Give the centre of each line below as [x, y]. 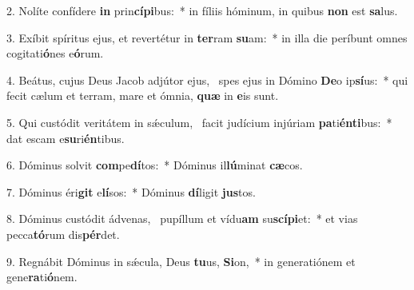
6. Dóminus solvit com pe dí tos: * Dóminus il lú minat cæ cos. [155, 165]
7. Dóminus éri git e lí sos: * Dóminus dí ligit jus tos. [131, 191]
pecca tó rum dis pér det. [63, 234]
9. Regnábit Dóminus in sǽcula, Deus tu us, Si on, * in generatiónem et [181, 261]
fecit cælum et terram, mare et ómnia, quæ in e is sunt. [143, 95]
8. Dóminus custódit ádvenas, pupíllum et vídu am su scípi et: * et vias [182, 218]
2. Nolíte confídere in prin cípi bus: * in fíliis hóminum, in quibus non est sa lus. [202, 10]
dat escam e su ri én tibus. [66, 138]
